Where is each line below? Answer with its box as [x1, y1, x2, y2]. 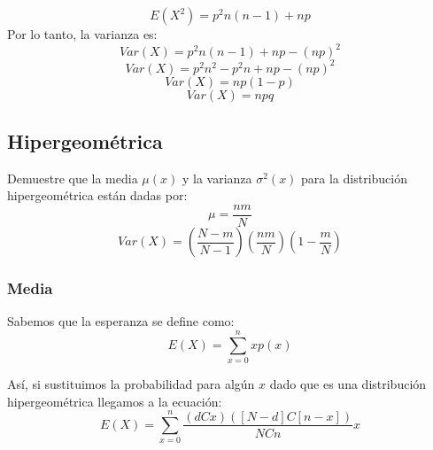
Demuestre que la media [7, 168, 138, 187]
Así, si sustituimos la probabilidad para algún [7, 374, 255, 392]
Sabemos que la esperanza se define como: [7, 312, 235, 330]
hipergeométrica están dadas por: [7, 186, 188, 205]
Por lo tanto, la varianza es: [7, 25, 158, 43]
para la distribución [301, 168, 408, 187]
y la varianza [182, 168, 252, 187]
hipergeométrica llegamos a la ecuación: [7, 392, 222, 410]
